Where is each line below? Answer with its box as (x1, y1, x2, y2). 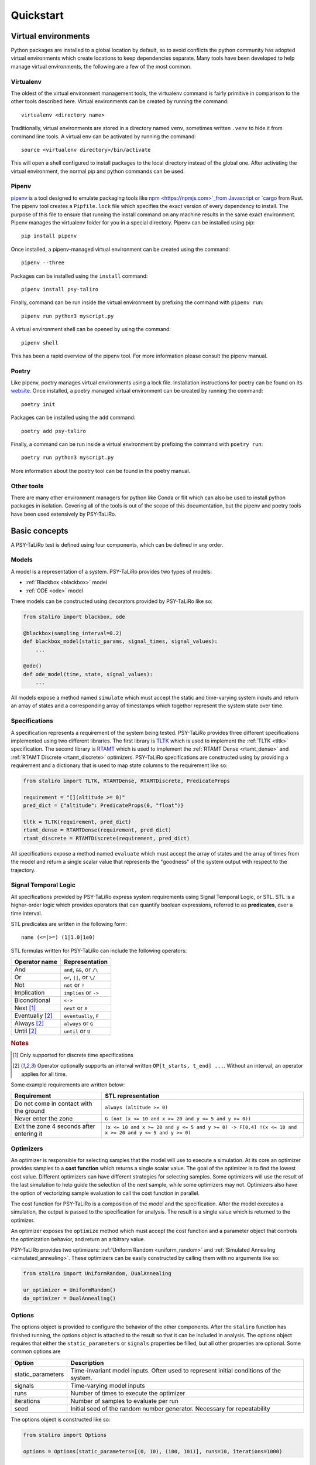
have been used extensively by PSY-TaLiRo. (11, 510, 116, 517)
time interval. (11, 909, 43, 917)
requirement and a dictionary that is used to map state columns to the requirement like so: (11, 762, 228, 769)
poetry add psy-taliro (21, 428, 87, 434)
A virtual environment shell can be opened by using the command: (11, 326, 171, 333)
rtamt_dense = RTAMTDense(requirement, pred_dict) (23, 827, 172, 833)
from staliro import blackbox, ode (23, 613, 125, 620)
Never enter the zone (14, 1115, 73, 1123)
